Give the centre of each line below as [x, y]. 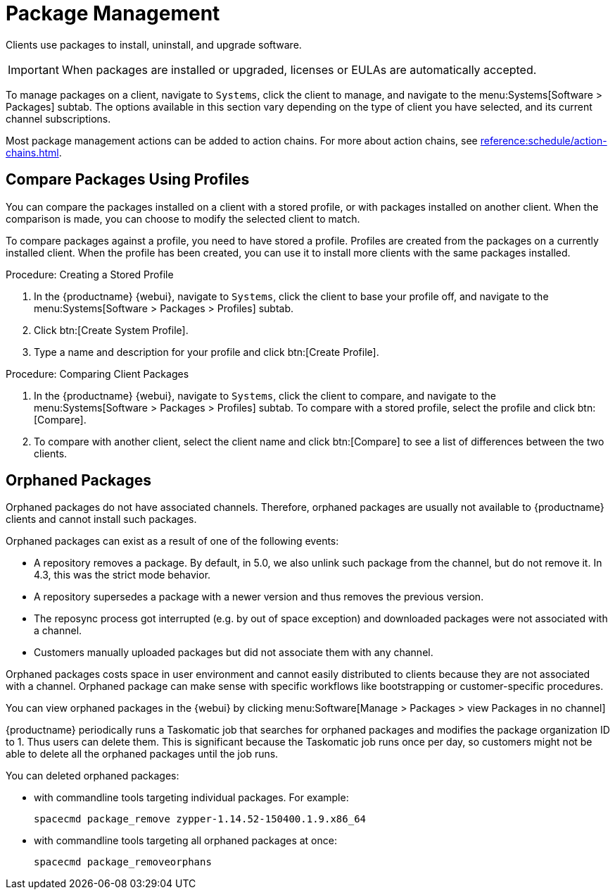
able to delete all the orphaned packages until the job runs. [142, 754]
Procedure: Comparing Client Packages [97, 374]
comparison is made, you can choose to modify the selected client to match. [183, 218]
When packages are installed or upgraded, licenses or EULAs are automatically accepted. [299, 69]
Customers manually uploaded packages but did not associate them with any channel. [234, 653]
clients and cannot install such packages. [101, 519]
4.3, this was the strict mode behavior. [122, 575]
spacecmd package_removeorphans [123, 862]
